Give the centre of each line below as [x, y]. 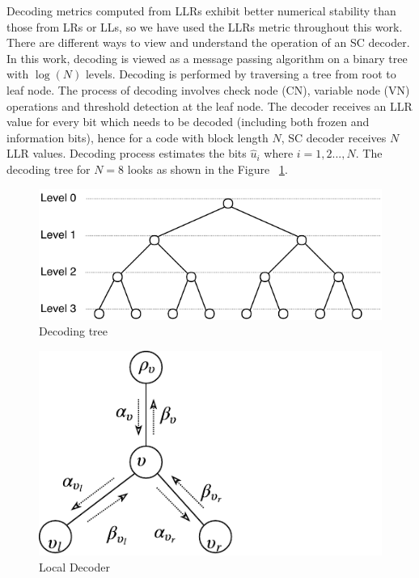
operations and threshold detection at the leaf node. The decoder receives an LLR [209, 105]
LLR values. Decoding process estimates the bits [127, 153]
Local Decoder [74, 566]
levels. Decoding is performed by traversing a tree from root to [241, 74]
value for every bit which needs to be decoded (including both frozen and [188, 122]
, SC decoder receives [334, 137]
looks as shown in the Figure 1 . [207, 169]
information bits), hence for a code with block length [138, 137]
